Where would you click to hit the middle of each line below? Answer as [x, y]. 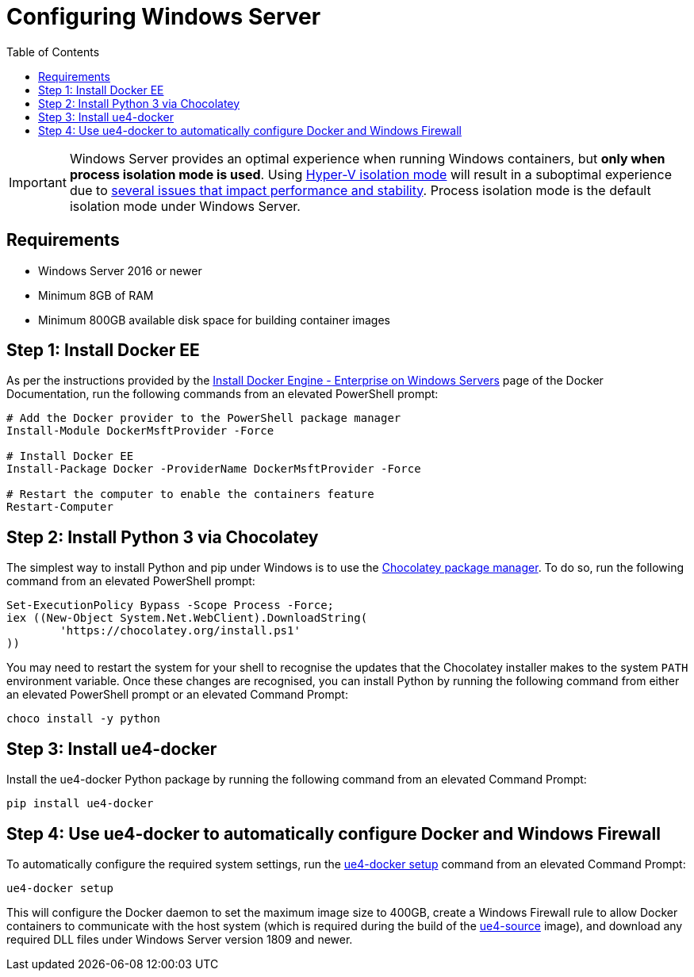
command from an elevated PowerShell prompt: [131, 581]
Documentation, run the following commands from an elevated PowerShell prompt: [222, 394]
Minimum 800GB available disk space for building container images [214, 320]
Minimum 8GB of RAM [96, 295]
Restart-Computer [60, 507]
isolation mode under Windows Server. [185, 206]
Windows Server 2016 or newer [120, 270]
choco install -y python [83, 719]
